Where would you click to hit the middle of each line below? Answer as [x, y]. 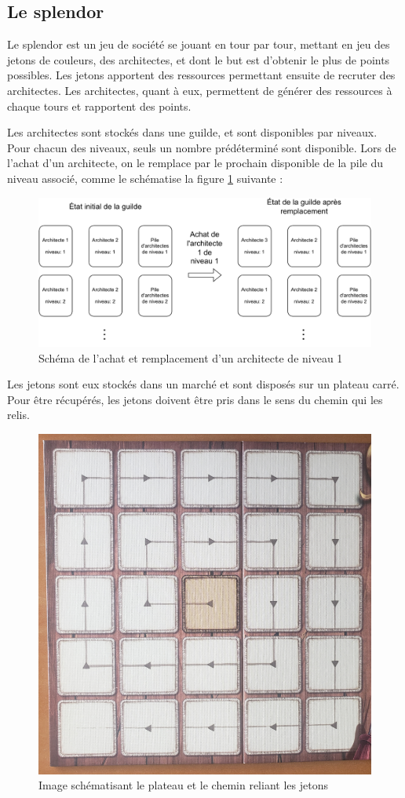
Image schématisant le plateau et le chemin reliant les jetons [183, 785]
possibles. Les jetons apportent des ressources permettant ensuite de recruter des [201, 75]
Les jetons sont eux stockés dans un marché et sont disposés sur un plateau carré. [203, 384]
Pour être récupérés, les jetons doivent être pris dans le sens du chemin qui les [195, 399]
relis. [18, 415]
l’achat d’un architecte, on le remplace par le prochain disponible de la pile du [195, 163]
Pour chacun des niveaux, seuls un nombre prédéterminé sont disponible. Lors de [202, 147]
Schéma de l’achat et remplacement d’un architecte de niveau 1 [191, 357]
